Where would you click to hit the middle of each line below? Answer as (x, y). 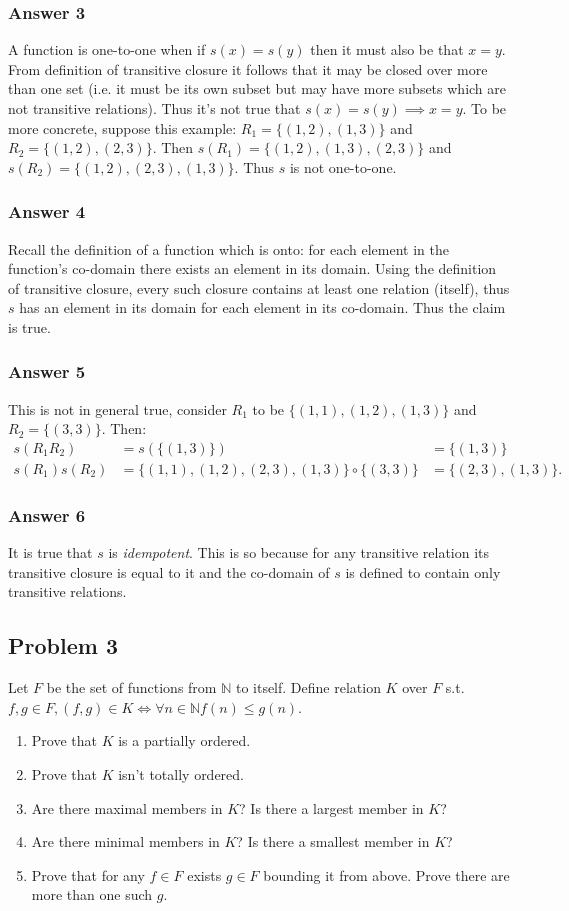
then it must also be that (387, 49)
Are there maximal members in (127, 807)
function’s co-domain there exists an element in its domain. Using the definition (252, 268)
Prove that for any (88, 874)
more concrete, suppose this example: (122, 127)
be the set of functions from (131, 687)
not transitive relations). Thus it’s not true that (154, 108)
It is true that (50, 552)
